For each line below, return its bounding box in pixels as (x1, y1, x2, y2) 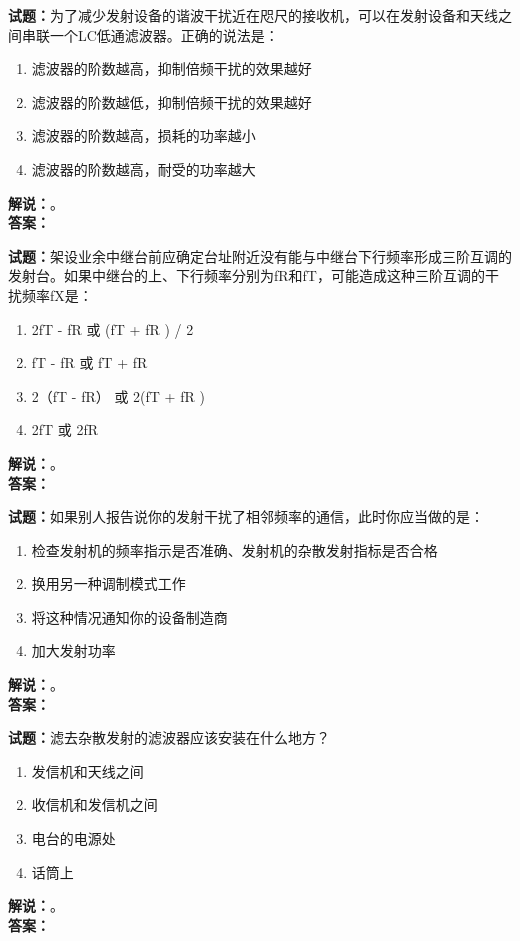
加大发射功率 (31, 640, 116, 661)
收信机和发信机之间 (31, 794, 158, 815)
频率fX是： (21, 284, 93, 305)
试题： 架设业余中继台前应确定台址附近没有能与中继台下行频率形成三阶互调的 (8, 245, 512, 266)
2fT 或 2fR (31, 419, 99, 440)
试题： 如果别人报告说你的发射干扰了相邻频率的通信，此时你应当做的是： (8, 506, 484, 527)
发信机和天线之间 (31, 760, 144, 781)
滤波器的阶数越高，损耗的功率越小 (31, 125, 256, 146)
